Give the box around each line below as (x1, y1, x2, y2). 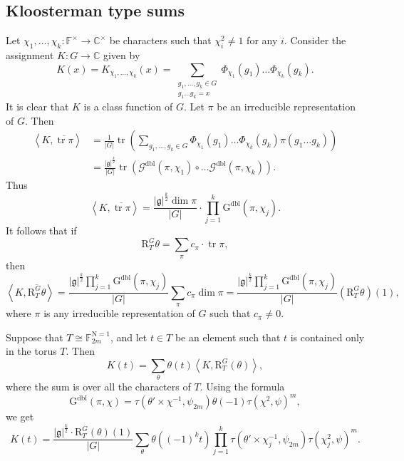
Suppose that (6, 329, 63, 344)
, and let (110, 329, 147, 344)
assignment (6, 48, 54, 62)
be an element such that (175, 329, 281, 344)
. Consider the (284, 33, 346, 48)
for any (247, 33, 278, 48)
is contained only (290, 329, 365, 344)
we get (6, 409, 34, 424)
